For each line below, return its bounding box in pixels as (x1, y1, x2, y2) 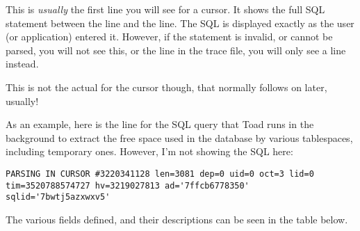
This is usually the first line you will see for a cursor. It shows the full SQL (6, 2, 325, 16)
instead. (6, 56, 39, 71)
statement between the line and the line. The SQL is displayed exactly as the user (6, 15, 354, 30)
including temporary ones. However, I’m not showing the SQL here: (6, 144, 293, 159)
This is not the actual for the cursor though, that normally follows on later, (6, 79, 327, 94)
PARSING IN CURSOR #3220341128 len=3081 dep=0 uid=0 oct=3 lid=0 (6, 168, 314, 179)
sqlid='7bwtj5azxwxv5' (6, 192, 111, 202)
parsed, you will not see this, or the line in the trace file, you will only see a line (6, 42, 346, 57)
